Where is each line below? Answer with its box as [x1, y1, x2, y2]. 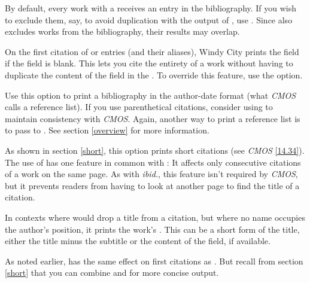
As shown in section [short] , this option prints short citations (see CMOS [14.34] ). [5, 144, 305, 156]
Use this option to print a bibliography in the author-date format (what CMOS [5, 89, 296, 101]
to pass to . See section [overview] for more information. [5, 124, 209, 136]
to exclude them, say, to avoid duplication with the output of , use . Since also [5, 13, 293, 26]
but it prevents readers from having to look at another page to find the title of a [5, 179, 300, 191]
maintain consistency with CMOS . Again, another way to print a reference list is [5, 112, 300, 124]
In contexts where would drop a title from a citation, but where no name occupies [5, 211, 305, 223]
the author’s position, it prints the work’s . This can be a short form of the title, [5, 223, 300, 235]
